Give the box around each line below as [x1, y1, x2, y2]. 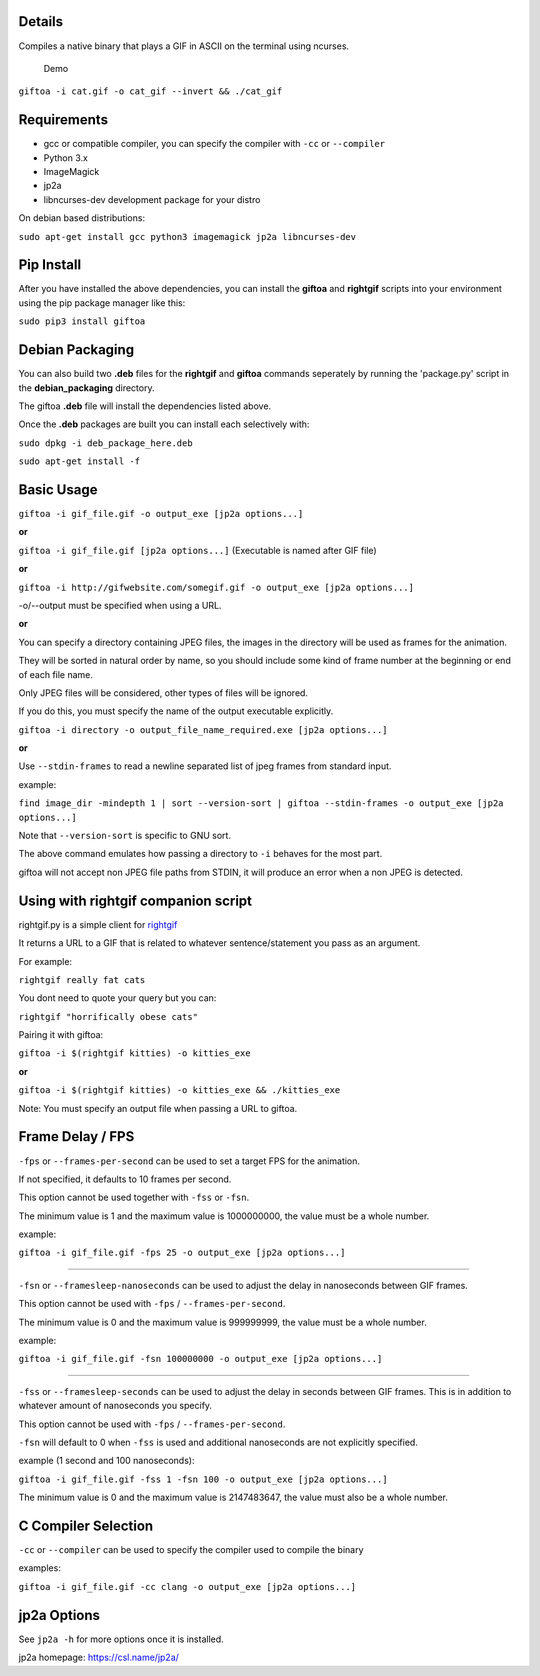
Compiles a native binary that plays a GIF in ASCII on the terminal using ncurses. [18, 40, 350, 52]
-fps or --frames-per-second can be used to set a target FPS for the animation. [18, 1155, 360, 1167]
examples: [18, 1562, 62, 1574]
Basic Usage [18, 481, 98, 498]
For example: [18, 955, 73, 967]
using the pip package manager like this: [18, 296, 186, 309]
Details [18, 13, 64, 30]
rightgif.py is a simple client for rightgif [18, 918, 178, 930]
